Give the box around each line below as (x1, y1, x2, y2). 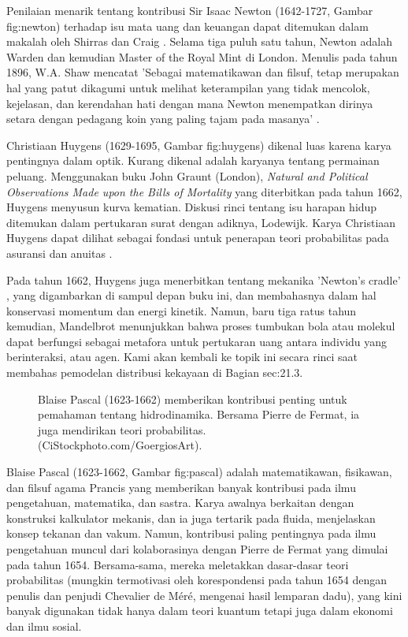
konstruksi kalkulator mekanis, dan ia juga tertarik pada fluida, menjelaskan (6, 509, 376, 526)
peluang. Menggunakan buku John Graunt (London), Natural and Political (6, 167, 368, 184)
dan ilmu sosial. (6, 617, 82, 634)
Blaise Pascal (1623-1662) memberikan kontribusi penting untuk (38, 390, 347, 407)
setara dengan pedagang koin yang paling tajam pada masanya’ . (6, 110, 320, 127)
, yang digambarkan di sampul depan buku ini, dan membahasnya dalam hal (6, 287, 376, 304)
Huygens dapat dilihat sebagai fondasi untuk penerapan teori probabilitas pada (6, 229, 389, 246)
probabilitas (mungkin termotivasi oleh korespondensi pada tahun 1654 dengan (6, 572, 388, 588)
